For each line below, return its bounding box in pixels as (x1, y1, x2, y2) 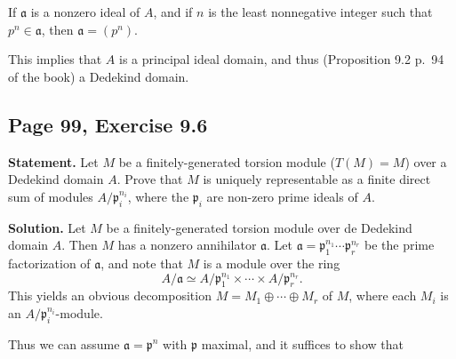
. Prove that (116, 170, 183, 188)
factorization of (8, 253, 91, 272)
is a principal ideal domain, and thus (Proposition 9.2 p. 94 (118, 50, 444, 68)
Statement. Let (8, 152, 99, 171)
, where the (127, 187, 189, 205)
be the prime (364, 235, 435, 254)
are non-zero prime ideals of (206, 187, 358, 205)
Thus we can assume (8, 334, 120, 353)
